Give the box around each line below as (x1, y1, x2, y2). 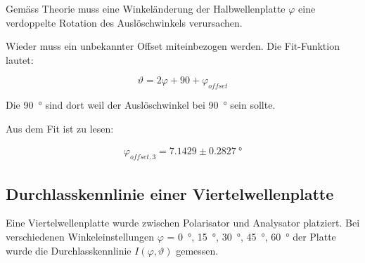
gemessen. (176, 243, 219, 257)
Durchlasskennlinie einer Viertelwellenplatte (6, 182, 334, 204)
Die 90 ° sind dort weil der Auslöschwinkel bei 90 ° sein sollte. (6, 97, 276, 112)
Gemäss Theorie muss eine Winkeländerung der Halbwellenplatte (6, 1, 286, 15)
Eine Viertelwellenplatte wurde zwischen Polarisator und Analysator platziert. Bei (6, 215, 360, 230)
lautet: (6, 52, 34, 67)
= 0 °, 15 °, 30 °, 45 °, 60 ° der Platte (167, 229, 336, 243)
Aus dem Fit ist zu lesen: (6, 121, 114, 135)
